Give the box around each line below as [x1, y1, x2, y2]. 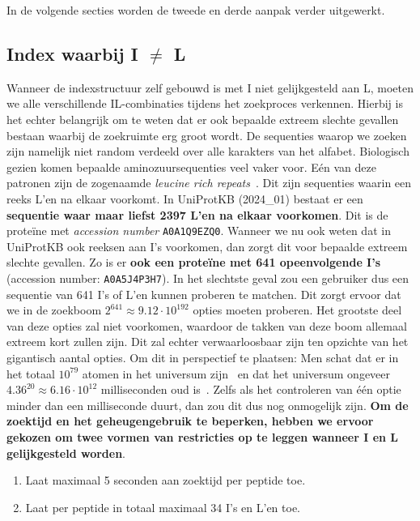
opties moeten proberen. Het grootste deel [193, 301, 402, 318]
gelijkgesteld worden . [6, 444, 126, 461]
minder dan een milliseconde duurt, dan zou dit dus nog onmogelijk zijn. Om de [6, 396, 409, 413]
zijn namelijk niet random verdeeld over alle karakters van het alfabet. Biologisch [6, 143, 409, 160]
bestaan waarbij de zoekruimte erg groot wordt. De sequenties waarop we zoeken [6, 126, 407, 143]
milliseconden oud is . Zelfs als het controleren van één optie [100, 381, 401, 398]
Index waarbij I [6, 41, 138, 66]
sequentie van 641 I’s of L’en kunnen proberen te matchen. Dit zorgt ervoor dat [6, 285, 401, 302]
